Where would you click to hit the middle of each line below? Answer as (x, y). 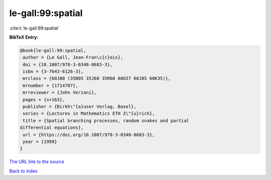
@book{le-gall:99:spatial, (53, 50)
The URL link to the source (37, 162)
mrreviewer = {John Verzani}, (60, 93)
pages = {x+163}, (44, 100)
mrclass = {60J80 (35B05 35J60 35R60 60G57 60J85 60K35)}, (97, 78)
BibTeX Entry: (24, 37)
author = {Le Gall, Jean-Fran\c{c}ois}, (73, 57)
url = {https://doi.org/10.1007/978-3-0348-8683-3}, (89, 135)
